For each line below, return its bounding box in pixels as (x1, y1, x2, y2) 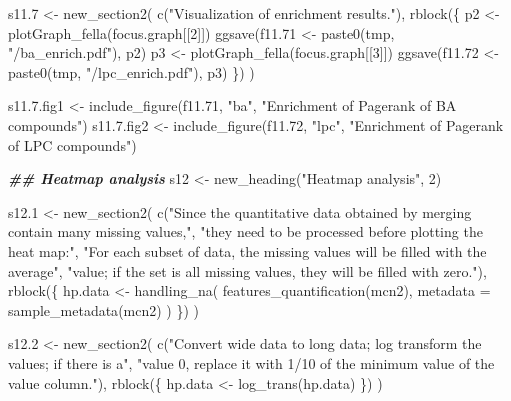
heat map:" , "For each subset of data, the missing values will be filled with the (8, 240, 487, 261)
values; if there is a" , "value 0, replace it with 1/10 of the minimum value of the (8, 352, 495, 373)
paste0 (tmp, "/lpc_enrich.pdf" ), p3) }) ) (8, 61, 255, 82)
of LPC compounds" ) (8, 134, 137, 155)
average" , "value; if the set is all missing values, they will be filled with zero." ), (8, 260, 487, 281)
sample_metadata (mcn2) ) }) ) (8, 299, 200, 320)
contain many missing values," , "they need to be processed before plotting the (8, 221, 483, 242)
